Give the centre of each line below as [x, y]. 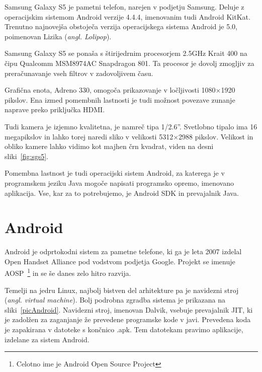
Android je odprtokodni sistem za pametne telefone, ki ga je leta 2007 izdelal [123, 251]
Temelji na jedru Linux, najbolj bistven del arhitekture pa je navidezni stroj [122, 290]
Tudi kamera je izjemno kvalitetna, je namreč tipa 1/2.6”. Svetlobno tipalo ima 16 [131, 126]
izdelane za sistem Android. [47, 339]
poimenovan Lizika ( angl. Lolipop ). [58, 36]
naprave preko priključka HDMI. [55, 109]
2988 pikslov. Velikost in [216, 136]
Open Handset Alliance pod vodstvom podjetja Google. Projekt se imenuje [120, 261]
